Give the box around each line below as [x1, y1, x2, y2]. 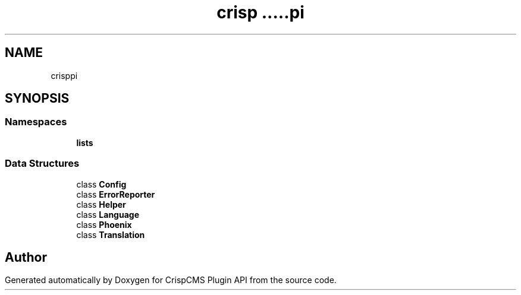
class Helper [76, 199, 126, 210]
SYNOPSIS [5, 91, 70, 106]
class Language [76, 209, 139, 220]
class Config [76, 179, 127, 189]
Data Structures [5, 157, 80, 170]
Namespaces [5, 116, 67, 128]
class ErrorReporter [76, 189, 155, 199]
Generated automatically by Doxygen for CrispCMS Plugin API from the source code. [5, 275, 337, 286]
